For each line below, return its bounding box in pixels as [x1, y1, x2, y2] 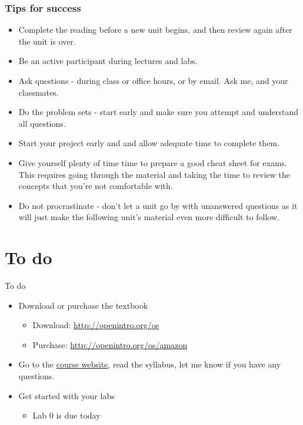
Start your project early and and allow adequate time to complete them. [18, 137, 279, 149]
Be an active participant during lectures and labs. [18, 55, 198, 67]
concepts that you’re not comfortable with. [18, 180, 173, 192]
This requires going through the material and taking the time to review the [18, 168, 290, 180]
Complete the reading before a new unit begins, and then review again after [18, 23, 292, 36]
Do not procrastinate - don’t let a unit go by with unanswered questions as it [18, 199, 298, 211]
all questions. [18, 117, 66, 129]
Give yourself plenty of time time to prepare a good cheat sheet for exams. [18, 156, 288, 168]
